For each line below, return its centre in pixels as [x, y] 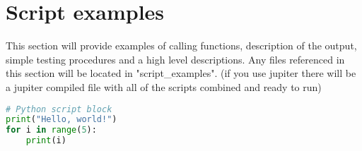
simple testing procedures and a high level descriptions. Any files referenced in [175, 59]
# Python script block [59, 109]
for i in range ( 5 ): [51, 130]
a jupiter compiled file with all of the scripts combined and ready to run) [164, 86]
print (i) [46, 141]
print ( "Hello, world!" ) [62, 120]
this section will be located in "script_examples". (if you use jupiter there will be [181, 73]
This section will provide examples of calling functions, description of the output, [181, 46]
